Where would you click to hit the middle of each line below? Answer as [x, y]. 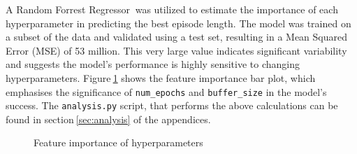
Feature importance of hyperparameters [118, 142]
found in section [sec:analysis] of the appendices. [108, 119]
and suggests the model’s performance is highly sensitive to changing [153, 64]
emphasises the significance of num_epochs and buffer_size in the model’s [166, 91]
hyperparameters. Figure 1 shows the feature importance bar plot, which [161, 77]
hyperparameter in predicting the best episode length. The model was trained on [178, 23]
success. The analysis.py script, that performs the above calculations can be [172, 105]
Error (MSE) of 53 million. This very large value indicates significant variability [176, 50]
